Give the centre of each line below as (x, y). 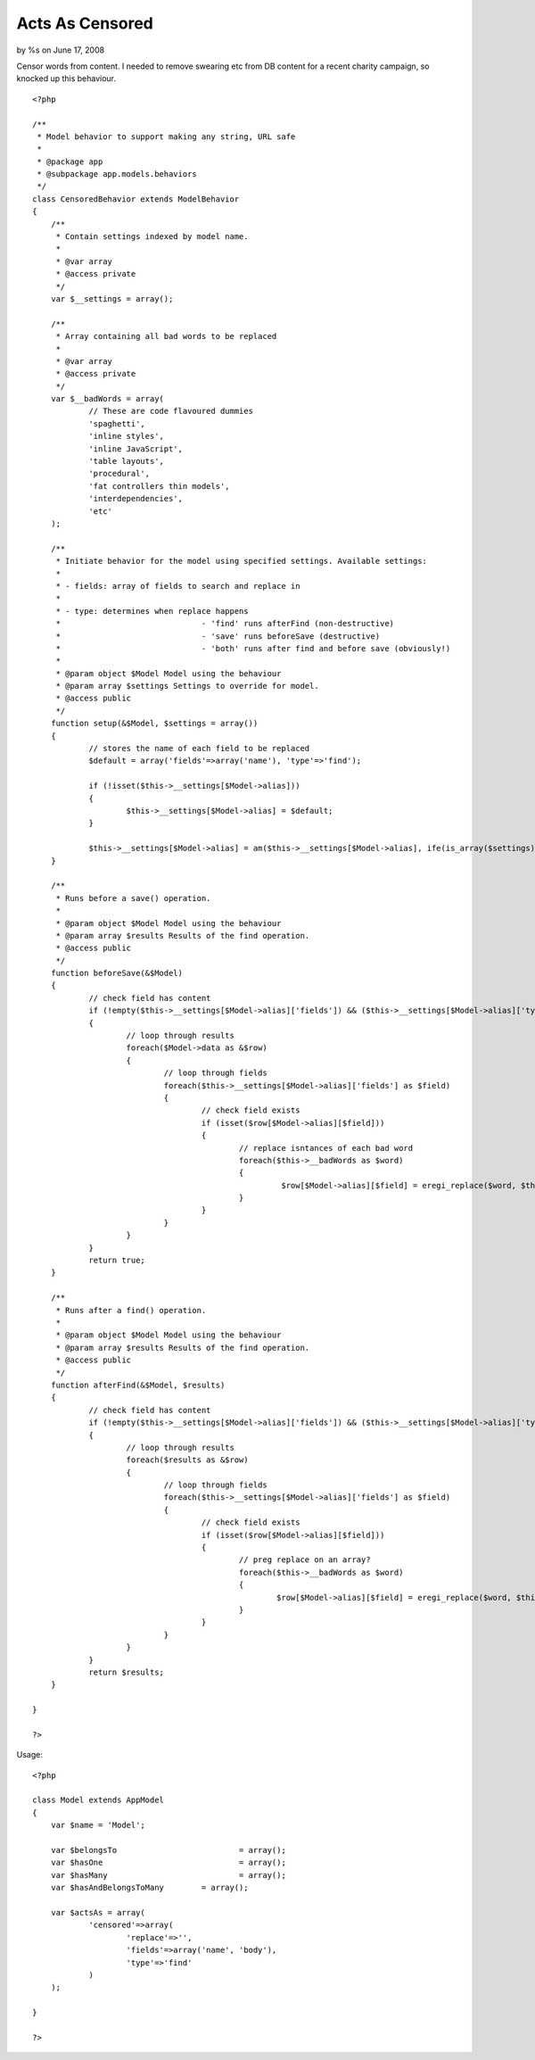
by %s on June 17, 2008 (61, 50)
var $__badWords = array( (107, 399)
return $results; (127, 1672)
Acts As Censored (85, 23)
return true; (117, 1261)
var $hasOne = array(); (169, 1863)
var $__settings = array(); (112, 298)
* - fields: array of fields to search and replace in (178, 586)
